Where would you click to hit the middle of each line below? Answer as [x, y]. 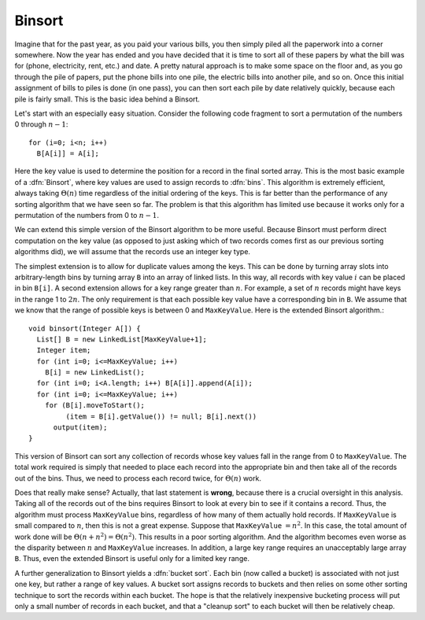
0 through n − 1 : [41, 124]
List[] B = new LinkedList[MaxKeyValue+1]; [122, 339]
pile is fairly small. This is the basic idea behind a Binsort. [107, 99]
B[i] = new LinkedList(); [95, 373]
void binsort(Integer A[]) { [85, 328]
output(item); [80, 428]
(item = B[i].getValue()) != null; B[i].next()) [161, 416]
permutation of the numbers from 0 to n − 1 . [87, 216]
